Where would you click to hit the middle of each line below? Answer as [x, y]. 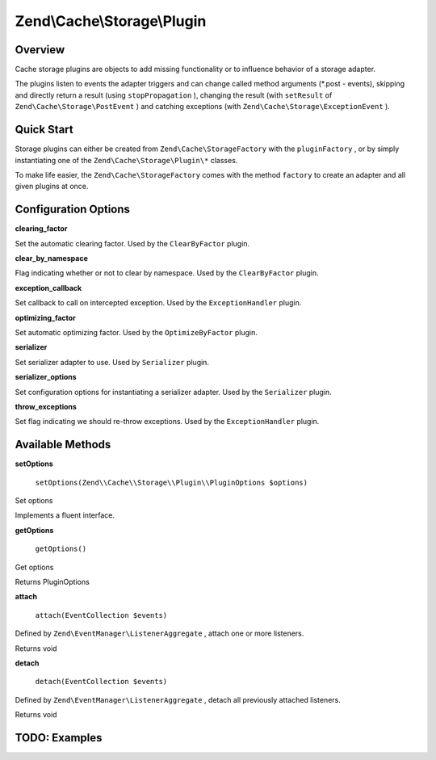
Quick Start [44, 130]
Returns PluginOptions [52, 582]
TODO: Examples [59, 738]
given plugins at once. [52, 187]
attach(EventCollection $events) [101, 615]
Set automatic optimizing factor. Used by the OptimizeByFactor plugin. [136, 332]
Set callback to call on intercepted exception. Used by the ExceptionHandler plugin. [158, 303]
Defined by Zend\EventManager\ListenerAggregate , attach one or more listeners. [159, 633]
